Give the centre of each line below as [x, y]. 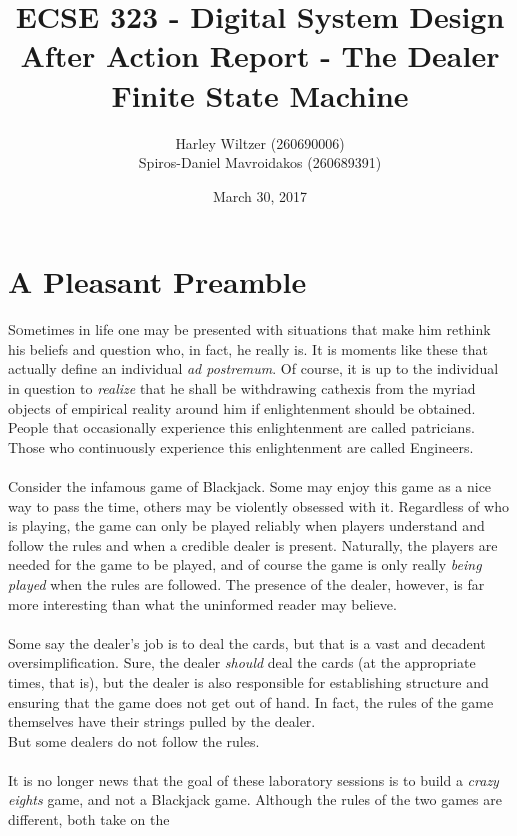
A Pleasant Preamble [157, 281]
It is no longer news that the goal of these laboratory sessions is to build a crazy [253, 779]
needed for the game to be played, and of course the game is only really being [245, 564]
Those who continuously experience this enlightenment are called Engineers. [241, 446]
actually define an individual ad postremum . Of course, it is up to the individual [253, 368]
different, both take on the [89, 819]
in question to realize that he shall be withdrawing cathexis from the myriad [242, 388]
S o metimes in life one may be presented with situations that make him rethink [249, 329]
